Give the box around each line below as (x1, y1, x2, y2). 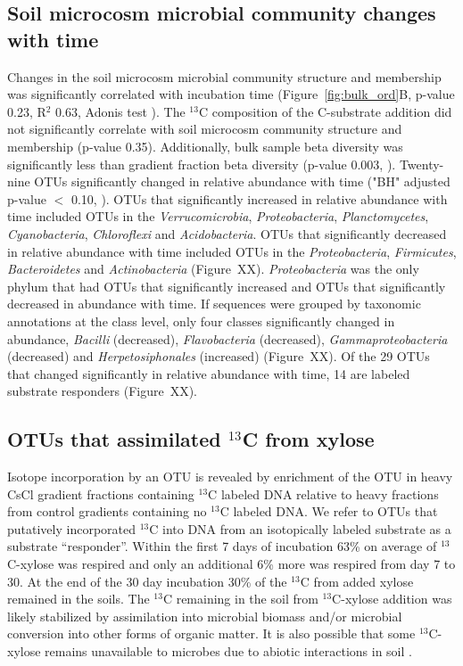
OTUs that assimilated (7, 425, 221, 453)
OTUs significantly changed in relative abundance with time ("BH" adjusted (34, 172, 451, 191)
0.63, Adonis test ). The (55, 102, 186, 120)
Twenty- (399, 154, 444, 173)
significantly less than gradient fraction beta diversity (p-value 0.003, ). (7, 154, 396, 173)
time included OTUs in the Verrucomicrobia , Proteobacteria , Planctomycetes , (7, 207, 429, 226)
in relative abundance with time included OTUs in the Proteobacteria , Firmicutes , (7, 242, 457, 260)
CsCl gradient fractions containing (7, 484, 194, 503)
